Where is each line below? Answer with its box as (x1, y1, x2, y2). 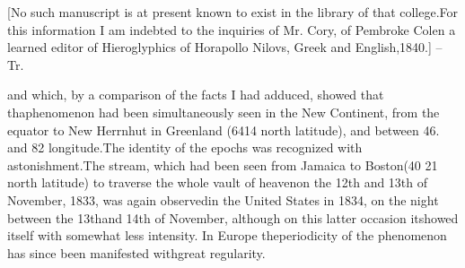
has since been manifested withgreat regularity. (7, 243, 266, 262)
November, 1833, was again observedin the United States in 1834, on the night (7, 190, 439, 209)
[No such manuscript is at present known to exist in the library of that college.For (7, 3, 459, 21)
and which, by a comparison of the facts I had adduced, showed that (7, 85, 384, 104)
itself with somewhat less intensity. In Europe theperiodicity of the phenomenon (7, 226, 447, 245)
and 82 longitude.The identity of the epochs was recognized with (7, 138, 363, 157)
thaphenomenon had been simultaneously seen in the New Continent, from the (7, 102, 440, 121)
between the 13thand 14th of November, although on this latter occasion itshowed (7, 208, 459, 227)
